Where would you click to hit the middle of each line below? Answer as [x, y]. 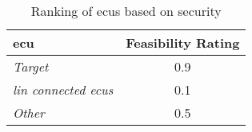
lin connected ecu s [63, 89]
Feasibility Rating [183, 43]
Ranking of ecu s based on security [126, 11]
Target [31, 66]
